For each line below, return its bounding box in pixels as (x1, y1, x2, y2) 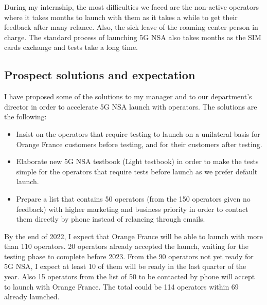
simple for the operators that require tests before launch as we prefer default (16, 166, 258, 176)
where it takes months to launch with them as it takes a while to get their (4, 11, 238, 22)
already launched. (4, 291, 60, 302)
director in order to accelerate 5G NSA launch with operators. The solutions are (4, 101, 257, 112)
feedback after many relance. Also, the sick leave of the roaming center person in (4, 22, 258, 32)
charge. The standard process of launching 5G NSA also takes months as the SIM (4, 31, 261, 42)
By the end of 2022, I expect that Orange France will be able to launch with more (4, 230, 263, 241)
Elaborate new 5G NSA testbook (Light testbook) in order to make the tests (16, 156, 259, 167)
